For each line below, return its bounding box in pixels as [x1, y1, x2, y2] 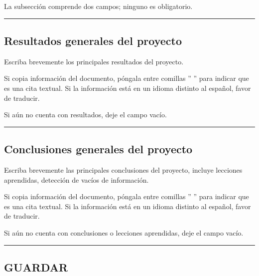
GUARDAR [4, 259, 68, 275]
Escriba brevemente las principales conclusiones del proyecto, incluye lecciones [4, 164, 243, 175]
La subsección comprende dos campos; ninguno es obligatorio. [4, 1, 193, 11]
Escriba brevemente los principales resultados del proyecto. [4, 56, 184, 66]
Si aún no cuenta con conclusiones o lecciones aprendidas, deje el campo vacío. [4, 227, 244, 238]
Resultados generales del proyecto [4, 32, 182, 48]
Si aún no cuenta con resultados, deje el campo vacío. [4, 109, 167, 120]
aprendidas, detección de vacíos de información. [4, 174, 149, 185]
